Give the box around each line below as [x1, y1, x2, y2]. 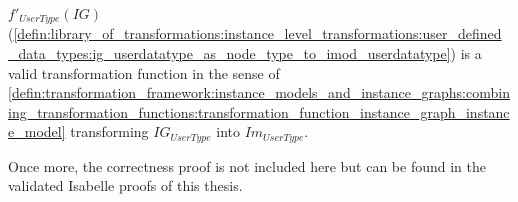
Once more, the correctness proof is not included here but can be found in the [8, 155, 486, 176]
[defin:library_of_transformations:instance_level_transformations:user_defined [13, 23, 502, 44]
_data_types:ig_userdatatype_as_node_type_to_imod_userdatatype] [8, 43, 451, 64]
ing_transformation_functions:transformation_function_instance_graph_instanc [8, 101, 510, 122]
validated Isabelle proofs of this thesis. [8, 175, 243, 196]
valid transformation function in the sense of [8, 62, 280, 83]
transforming [70, 121, 149, 142]
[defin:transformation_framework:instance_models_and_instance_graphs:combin [8, 82, 510, 103]
